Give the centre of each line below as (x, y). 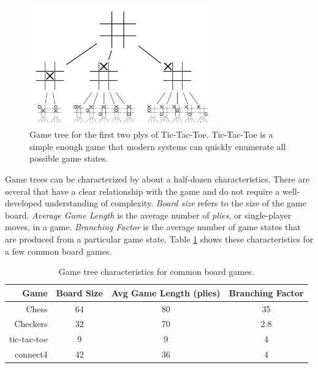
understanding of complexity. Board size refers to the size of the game (175, 203)
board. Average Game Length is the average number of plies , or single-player (148, 215)
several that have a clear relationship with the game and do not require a (142, 191)
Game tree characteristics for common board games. (156, 272)
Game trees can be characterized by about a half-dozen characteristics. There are (157, 179)
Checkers (31, 324)
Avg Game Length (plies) (166, 292)
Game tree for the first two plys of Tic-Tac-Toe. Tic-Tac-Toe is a (151, 134)
